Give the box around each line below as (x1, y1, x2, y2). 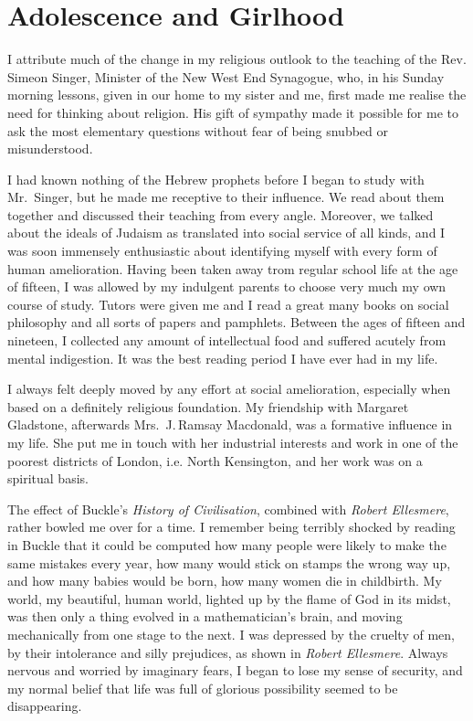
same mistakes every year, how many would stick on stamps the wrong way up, (7, 553, 451, 572)
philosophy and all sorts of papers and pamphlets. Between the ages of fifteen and (7, 313, 466, 332)
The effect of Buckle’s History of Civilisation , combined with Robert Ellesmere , (7, 499, 449, 518)
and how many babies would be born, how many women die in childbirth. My (7, 571, 442, 590)
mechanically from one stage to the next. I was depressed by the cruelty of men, (7, 624, 455, 643)
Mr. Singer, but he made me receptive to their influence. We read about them (7, 187, 445, 207)
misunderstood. (7, 139, 93, 158)
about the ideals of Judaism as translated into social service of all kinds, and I (7, 223, 446, 242)
